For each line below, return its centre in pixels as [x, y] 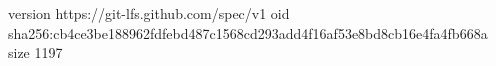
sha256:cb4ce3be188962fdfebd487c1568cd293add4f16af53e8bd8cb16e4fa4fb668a [248, 32]
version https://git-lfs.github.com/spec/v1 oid [149, 13]
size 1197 [35, 52]
